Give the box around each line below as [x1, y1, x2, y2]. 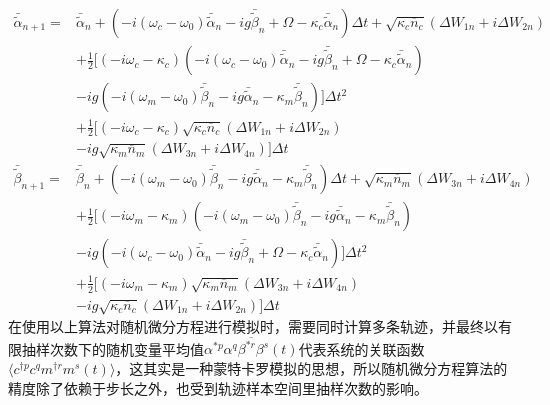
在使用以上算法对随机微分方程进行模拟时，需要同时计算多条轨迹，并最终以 [8, 316, 498, 337]
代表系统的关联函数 [298, 338, 425, 359]
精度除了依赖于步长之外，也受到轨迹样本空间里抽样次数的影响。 [8, 377, 428, 398]
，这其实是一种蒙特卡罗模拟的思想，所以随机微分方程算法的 [115, 358, 508, 378]
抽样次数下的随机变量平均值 [21, 338, 204, 359]
